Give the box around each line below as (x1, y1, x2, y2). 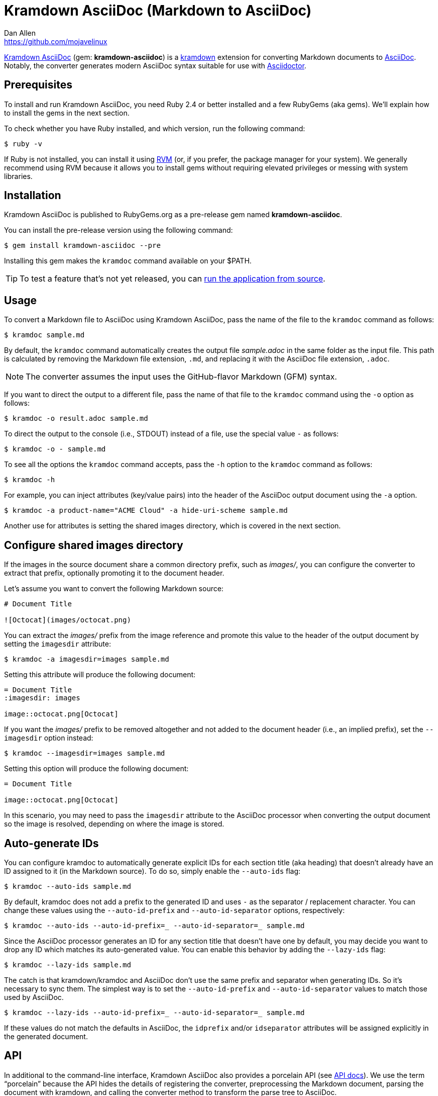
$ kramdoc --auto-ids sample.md (4, 882, 131, 890)
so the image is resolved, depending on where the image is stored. (4, 819, 225, 829)
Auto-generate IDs (4, 837, 99, 850)
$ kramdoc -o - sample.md (4, 445, 106, 453)
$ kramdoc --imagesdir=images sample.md (4, 749, 165, 758)
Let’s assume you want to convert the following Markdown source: (4, 584, 224, 593)
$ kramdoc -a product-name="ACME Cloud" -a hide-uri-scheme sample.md (4, 506, 288, 515)
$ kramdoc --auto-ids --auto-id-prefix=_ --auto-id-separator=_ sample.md (4, 921, 305, 930)
